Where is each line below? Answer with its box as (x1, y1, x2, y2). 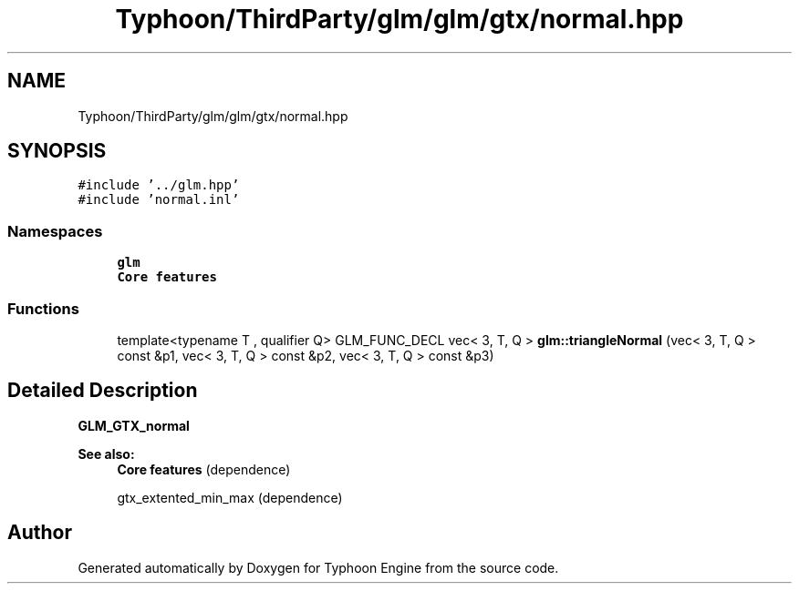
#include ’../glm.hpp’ (78, 178, 240, 193)
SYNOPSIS (7, 139, 107, 163)
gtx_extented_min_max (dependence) (117, 489, 343, 505)
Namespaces (7, 221, 103, 240)
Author (7, 521, 72, 545)
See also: (78, 445, 135, 462)
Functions (7, 299, 79, 318)
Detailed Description (7, 379, 198, 402)
